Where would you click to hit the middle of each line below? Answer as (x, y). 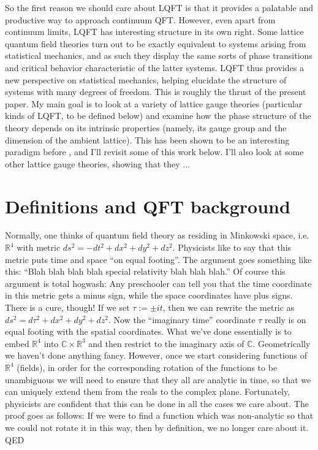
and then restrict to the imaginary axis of (166, 343)
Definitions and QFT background (148, 206)
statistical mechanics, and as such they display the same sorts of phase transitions (159, 55)
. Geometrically (282, 343)
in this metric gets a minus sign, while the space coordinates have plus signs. (149, 295)
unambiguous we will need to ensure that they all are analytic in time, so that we (158, 379)
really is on (286, 319)
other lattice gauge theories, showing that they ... (98, 163)
